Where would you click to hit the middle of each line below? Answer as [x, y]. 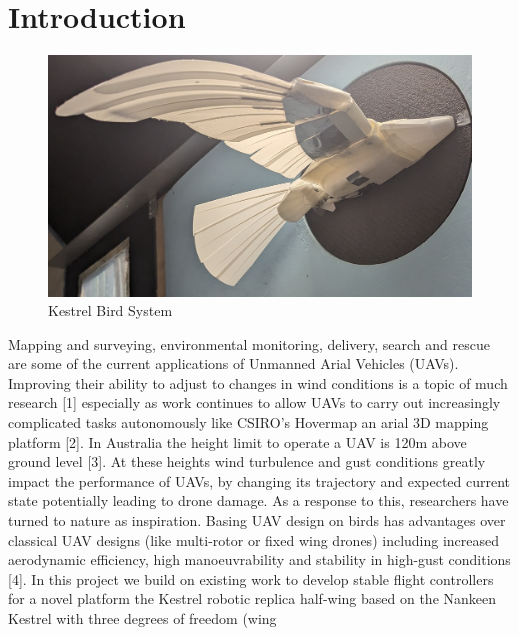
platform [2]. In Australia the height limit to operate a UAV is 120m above [237, 441]
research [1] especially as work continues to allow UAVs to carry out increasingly [254, 402]
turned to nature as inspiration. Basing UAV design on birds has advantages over [257, 520]
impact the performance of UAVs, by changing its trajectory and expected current [259, 480]
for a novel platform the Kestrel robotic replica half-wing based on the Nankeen [252, 598]
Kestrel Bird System [110, 310]
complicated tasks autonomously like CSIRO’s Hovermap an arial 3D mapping [248, 422]
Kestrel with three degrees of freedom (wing [142, 618]
